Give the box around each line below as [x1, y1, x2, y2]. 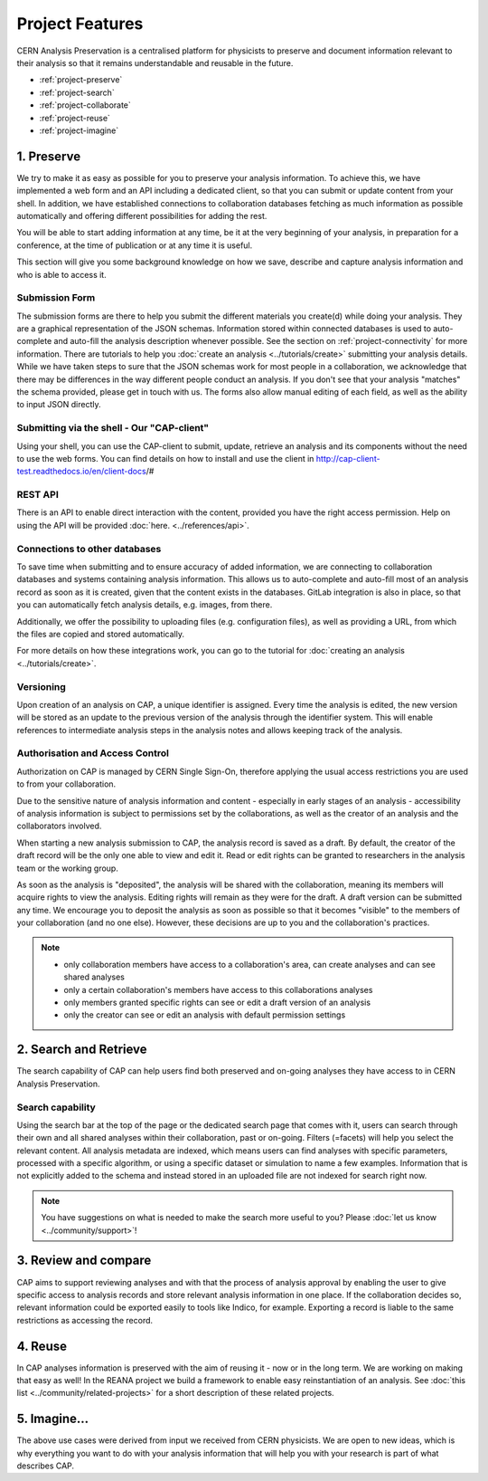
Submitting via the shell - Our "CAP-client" [16, 422, 210, 435]
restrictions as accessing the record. [16, 1314, 154, 1325]
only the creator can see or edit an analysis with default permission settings [63, 1009, 346, 1020]
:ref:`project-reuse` [39, 112, 110, 123]
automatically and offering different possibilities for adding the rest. [16, 210, 267, 221]
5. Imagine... [16, 1411, 89, 1427]
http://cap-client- [315, 453, 380, 463]
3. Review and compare [16, 1253, 152, 1268]
